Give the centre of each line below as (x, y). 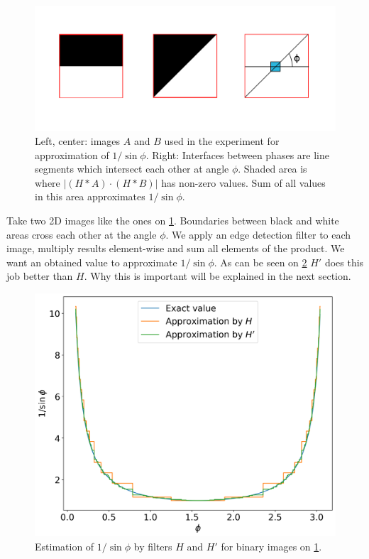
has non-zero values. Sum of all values (243, 182)
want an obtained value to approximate (92, 262)
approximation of (72, 154)
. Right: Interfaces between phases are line (237, 154)
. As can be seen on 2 (260, 262)
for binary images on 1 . (271, 546)
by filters (153, 546)
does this (344, 262)
